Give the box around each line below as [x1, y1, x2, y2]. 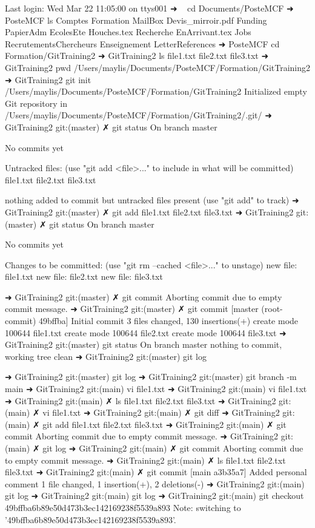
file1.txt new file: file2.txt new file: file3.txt [5, 270, 163, 283]
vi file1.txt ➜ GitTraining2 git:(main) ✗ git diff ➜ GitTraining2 [42, 406, 280, 419]
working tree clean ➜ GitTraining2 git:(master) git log [5, 350, 207, 362]
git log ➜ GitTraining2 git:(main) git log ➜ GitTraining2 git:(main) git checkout [5, 489, 304, 502]
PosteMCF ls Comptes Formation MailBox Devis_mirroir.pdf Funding [5, 13, 267, 26]
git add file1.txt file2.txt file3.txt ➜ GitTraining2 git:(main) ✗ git [42, 418, 287, 430]
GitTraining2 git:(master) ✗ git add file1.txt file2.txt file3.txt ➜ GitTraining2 [5, 205, 294, 218]
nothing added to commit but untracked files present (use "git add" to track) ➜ [5, 194, 299, 206]
